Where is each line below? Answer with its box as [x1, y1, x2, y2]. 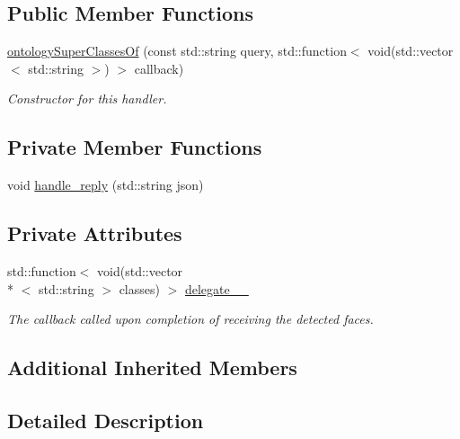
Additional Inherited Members [7, 354, 297, 381]
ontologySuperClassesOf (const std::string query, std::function [7, 41, 347, 60]
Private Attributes [7, 219, 182, 247]
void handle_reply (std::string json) [7, 175, 204, 194]
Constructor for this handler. [7, 89, 167, 108]
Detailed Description [7, 406, 204, 434]
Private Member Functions [7, 133, 262, 161]
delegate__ [184, 279, 249, 298]
